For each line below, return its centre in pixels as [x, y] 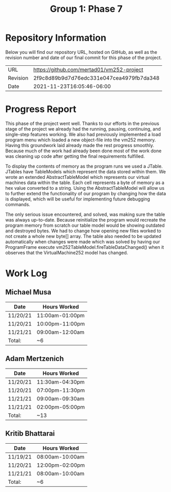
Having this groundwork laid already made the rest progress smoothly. [80, 145]
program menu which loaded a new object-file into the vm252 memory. [81, 140]
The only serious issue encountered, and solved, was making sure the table [85, 214]
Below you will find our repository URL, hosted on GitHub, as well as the [81, 52]
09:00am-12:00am [61, 332]
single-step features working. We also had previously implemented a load [83, 134]
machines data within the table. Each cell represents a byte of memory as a [85, 183]
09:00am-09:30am [61, 398]
